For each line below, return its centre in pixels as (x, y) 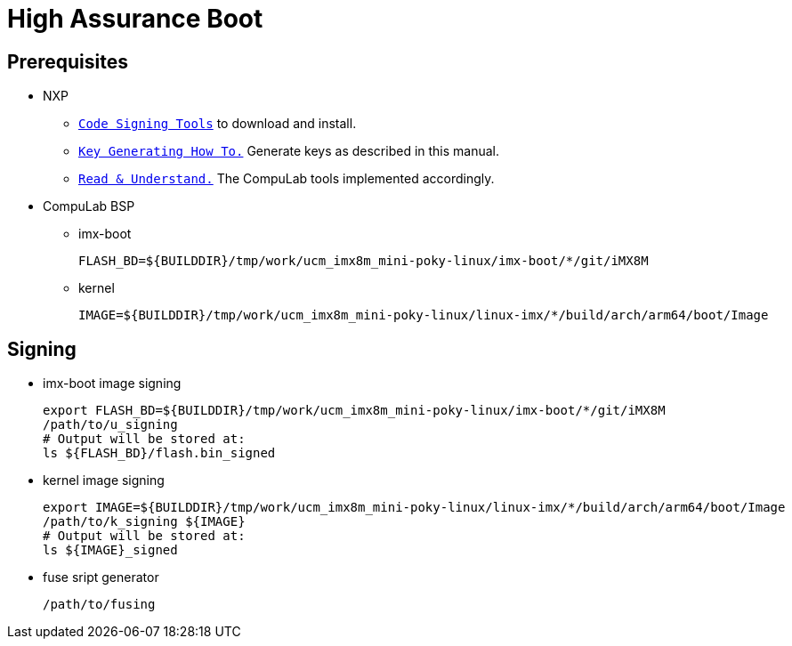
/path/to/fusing (99, 605)
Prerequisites (68, 61)
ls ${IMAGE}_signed (110, 550)
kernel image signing (104, 480)
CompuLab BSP (89, 206)
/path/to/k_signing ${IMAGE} (144, 522)
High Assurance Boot (135, 19)
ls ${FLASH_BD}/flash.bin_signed (159, 453)
